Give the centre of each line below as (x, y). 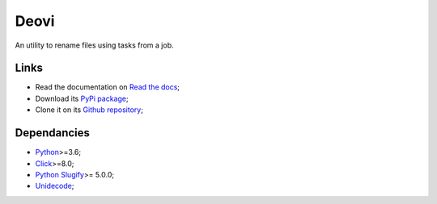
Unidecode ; (55, 186)
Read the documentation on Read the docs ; (108, 87)
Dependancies (53, 133)
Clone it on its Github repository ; (89, 110)
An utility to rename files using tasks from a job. (94, 45)
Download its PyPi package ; (82, 98)
